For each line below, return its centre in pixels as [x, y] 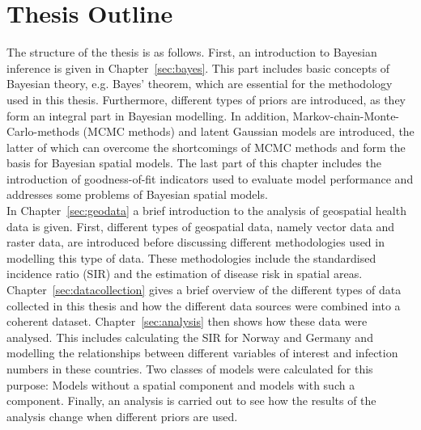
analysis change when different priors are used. [122, 416]
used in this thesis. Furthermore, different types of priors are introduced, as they [206, 99]
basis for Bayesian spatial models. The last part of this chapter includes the [194, 163]
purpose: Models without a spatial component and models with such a [181, 384]
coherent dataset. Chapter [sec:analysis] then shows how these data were [187, 321]
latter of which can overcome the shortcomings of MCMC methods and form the [206, 147]
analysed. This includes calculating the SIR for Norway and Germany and [190, 337]
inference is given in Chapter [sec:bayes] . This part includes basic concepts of [198, 67]
